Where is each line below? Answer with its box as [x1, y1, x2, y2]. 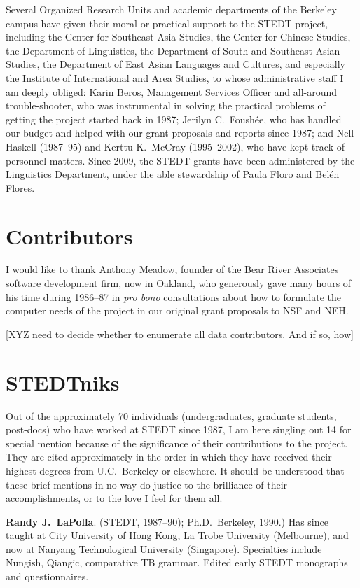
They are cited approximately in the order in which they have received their [6, 449, 332, 464]
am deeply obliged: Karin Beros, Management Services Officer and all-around [6, 84, 338, 99]
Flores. [6, 180, 35, 195]
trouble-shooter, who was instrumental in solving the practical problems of [6, 98, 326, 113]
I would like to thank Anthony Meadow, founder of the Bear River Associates [6, 262, 339, 276]
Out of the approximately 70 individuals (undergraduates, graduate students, [6, 408, 337, 423]
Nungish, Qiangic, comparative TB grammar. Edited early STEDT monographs [6, 555, 348, 570]
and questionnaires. [6, 569, 89, 584]
